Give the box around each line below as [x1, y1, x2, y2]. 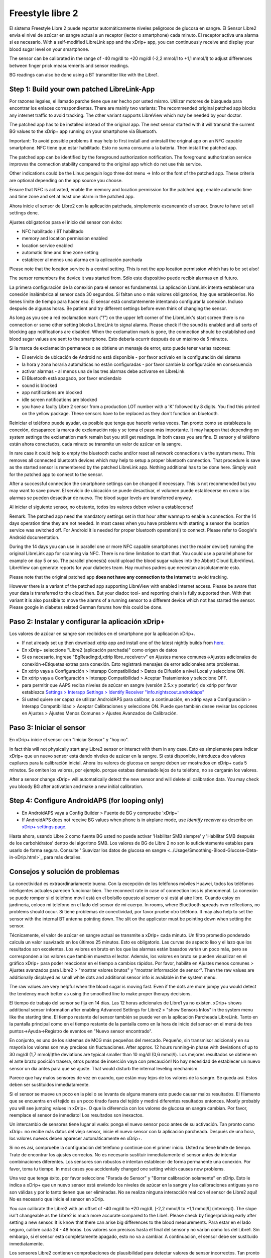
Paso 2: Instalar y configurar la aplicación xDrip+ [9, 617, 165, 626]
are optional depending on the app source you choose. [9, 177, 123, 183]
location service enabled [22, 242, 73, 249]
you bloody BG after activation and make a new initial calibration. [9, 783, 144, 790]
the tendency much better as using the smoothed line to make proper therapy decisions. [9, 990, 192, 996]
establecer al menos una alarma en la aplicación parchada [22, 257, 143, 263]
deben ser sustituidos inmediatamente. [9, 1082, 90, 1088]
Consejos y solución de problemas [9, 867, 120, 876]
